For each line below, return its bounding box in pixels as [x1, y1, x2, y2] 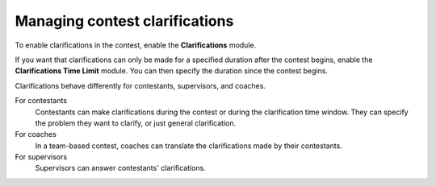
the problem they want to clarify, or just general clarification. [35, 118, 237, 128]
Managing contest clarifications [15, 12, 234, 30]
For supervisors [15, 152, 68, 162]
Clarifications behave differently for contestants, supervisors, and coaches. [15, 81, 266, 90]
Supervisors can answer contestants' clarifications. [35, 163, 206, 173]
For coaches [15, 130, 57, 139]
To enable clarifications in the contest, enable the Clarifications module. [15, 40, 257, 50]
